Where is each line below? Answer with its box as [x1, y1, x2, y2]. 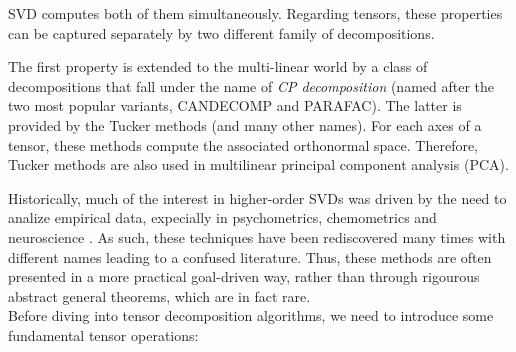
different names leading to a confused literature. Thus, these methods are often [8, 246, 492, 267]
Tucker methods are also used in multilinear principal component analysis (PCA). [8, 154, 509, 175]
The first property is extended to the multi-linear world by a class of [8, 56, 428, 77]
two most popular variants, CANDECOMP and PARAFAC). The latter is [8, 95, 462, 116]
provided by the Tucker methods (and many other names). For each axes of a [8, 114, 482, 135]
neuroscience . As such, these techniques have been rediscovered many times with [8, 226, 506, 247]
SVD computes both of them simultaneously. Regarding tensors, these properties [8, 3, 503, 23]
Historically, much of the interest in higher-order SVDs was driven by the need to [8, 187, 507, 208]
